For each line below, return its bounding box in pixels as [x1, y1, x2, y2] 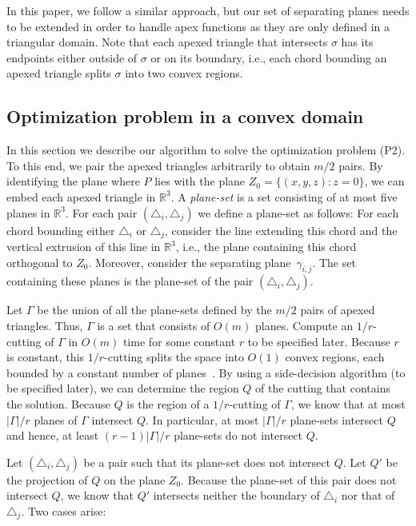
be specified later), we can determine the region [6, 380, 239, 396]
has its [341, 34, 374, 50]
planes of [34, 411, 78, 428]
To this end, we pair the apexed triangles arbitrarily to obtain [6, 157, 310, 173]
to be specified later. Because [247, 333, 390, 349]
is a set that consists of [97, 317, 210, 333]
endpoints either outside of [6, 49, 138, 66]
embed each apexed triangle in [6, 188, 156, 205]
